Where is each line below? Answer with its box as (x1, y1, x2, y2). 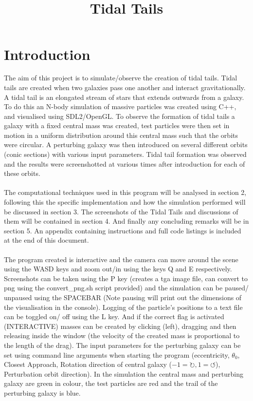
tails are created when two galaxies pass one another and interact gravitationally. (4, 82, 246, 92)
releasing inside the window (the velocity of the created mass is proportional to (4, 330, 240, 341)
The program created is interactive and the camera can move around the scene (4, 254, 238, 264)
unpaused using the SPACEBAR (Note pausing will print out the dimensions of (4, 292, 242, 302)
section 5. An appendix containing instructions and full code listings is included (4, 225, 241, 235)
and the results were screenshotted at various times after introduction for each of (4, 158, 245, 169)
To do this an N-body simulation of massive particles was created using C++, (4, 101, 236, 112)
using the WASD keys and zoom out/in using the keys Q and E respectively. (4, 264, 232, 274)
